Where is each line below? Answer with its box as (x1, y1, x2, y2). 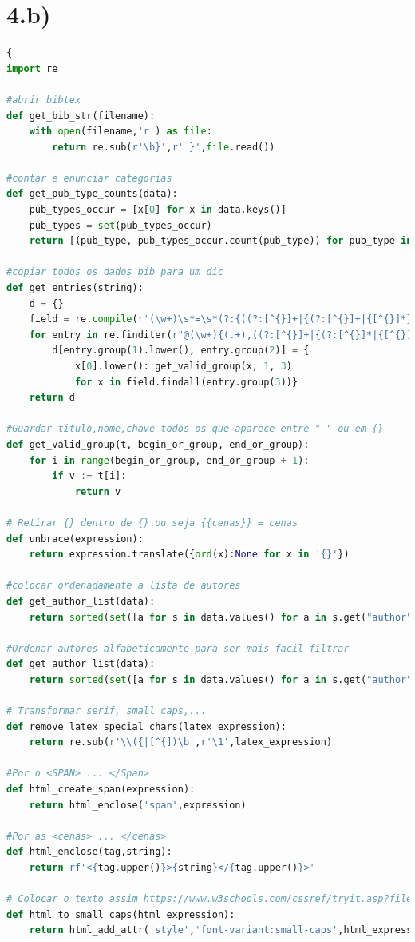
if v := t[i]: (52, 470, 127, 482)
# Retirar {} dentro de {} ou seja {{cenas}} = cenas (6, 517, 298, 529)
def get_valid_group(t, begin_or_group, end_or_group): (6, 438, 310, 450)
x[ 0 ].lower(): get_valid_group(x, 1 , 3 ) (74, 361, 293, 372)
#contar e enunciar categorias (6, 172, 172, 184)
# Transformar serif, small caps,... (6, 705, 207, 717)
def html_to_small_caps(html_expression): (6, 908, 235, 920)
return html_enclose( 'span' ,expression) (29, 799, 247, 811)
